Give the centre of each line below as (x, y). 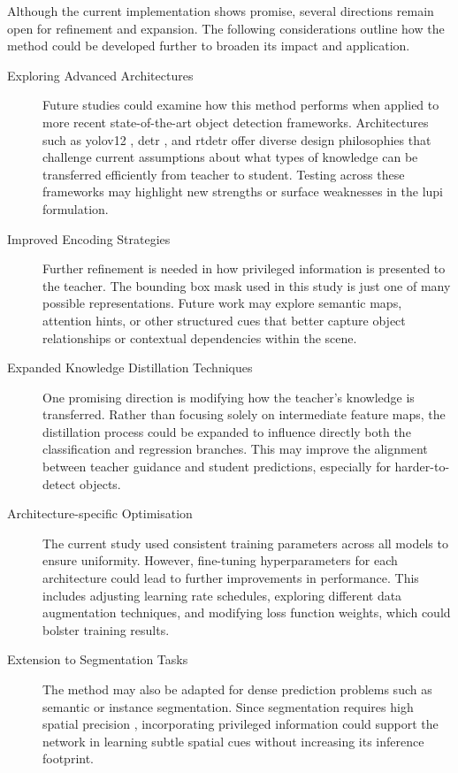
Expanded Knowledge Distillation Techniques (130, 367)
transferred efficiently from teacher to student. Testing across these (224, 174)
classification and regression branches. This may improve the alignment (235, 449)
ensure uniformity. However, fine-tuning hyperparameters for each (220, 560)
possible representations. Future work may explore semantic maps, (222, 303)
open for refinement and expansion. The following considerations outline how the (226, 28)
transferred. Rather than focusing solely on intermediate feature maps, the (244, 414)
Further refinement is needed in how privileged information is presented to (244, 268)
